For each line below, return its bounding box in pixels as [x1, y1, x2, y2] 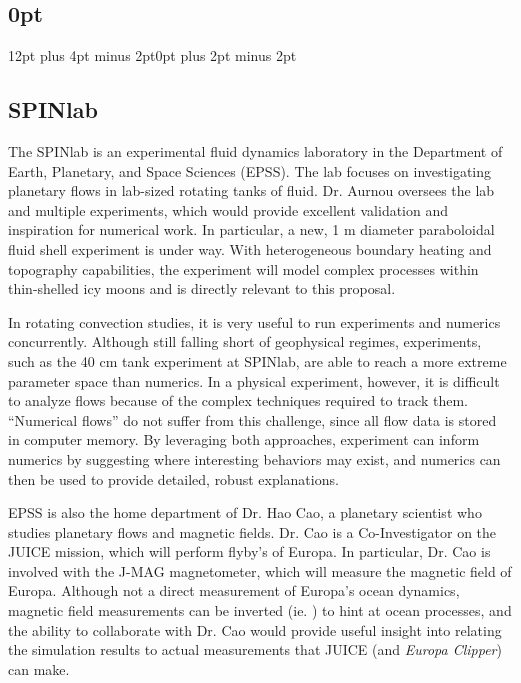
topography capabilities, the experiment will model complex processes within [8, 258, 479, 279]
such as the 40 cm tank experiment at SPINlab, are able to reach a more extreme [8, 350, 507, 371]
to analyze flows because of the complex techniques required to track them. [8, 390, 468, 411]
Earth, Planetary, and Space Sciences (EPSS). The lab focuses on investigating [8, 160, 492, 181]
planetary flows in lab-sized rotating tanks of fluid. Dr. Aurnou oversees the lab [8, 180, 495, 201]
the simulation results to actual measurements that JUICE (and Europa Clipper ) [8, 639, 502, 660]
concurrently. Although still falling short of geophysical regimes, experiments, [8, 331, 482, 352]
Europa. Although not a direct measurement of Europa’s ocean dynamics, [8, 580, 460, 601]
